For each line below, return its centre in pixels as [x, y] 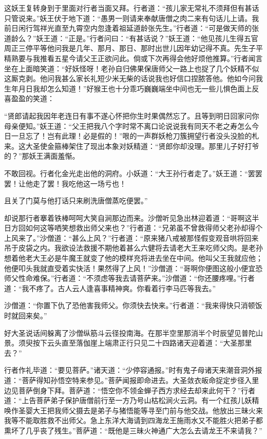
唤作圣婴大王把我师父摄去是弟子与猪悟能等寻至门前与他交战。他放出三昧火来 [133, 410]
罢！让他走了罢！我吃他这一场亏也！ [65, 183]
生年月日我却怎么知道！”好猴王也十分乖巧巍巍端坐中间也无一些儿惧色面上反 [132, 88]
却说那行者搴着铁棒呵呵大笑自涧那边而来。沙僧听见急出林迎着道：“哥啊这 [128, 217]
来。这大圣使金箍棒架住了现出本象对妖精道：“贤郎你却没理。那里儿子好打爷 [132, 146]
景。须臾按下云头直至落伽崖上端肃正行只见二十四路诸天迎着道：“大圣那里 [128, 343]
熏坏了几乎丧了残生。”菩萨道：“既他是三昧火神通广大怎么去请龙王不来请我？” [133, 430]
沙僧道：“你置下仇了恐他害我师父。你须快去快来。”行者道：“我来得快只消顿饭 [133, 305]
